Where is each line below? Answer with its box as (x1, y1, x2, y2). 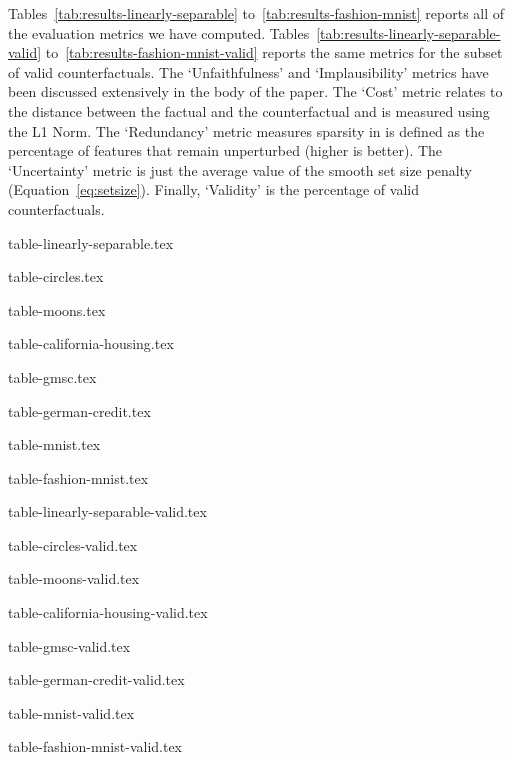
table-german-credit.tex (8, 400, 151, 421)
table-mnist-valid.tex (8, 702, 135, 723)
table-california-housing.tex (8, 333, 174, 354)
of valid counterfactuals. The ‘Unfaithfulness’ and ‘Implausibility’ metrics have (8, 61, 489, 82)
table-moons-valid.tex (8, 568, 140, 589)
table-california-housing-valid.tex (8, 602, 208, 623)
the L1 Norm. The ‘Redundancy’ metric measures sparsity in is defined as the (8, 120, 485, 141)
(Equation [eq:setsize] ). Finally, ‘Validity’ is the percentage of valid (8, 179, 419, 200)
